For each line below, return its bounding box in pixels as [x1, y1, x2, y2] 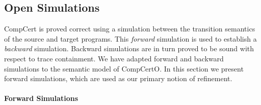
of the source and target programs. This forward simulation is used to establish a [4, 33, 257, 44]
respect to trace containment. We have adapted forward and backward [4, 53, 224, 63]
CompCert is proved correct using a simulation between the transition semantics [4, 23, 255, 34]
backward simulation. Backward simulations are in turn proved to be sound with [4, 43, 254, 54]
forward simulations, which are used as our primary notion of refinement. [4, 73, 232, 84]
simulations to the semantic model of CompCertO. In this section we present [4, 63, 244, 74]
